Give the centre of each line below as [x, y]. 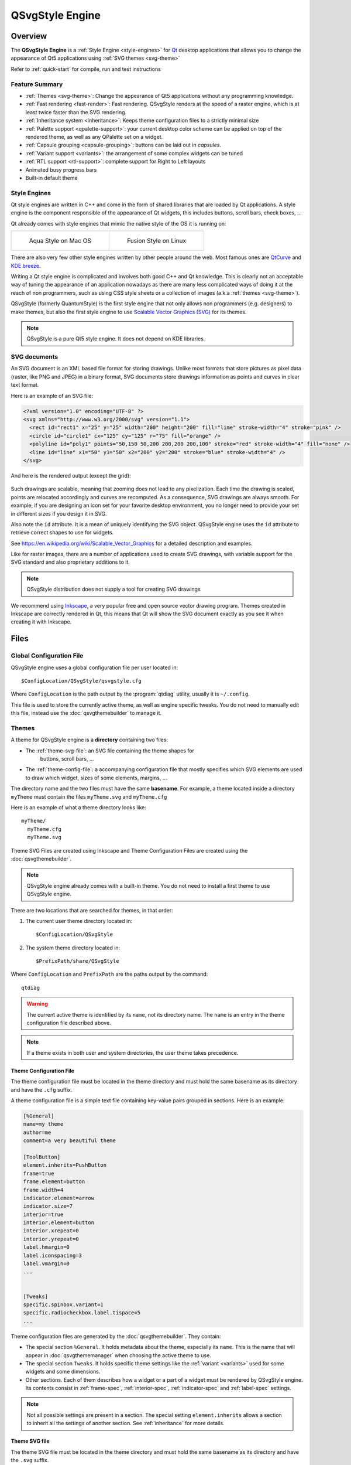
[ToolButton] [42, 1157]
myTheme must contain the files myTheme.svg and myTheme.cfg [89, 796]
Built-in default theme [52, 178]
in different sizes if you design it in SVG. [59, 513]
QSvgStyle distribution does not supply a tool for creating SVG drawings [114, 590]
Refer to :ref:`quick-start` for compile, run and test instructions [86, 69]
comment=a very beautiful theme [70, 1141]
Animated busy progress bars [61, 169]
